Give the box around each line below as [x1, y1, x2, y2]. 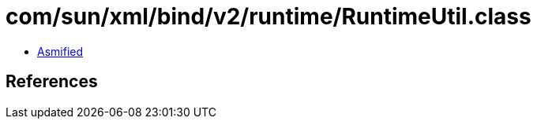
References [6, 72, 98, 92]
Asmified [37, 44, 84, 58]
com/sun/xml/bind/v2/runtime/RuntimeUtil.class [6, 3, 531, 30]
